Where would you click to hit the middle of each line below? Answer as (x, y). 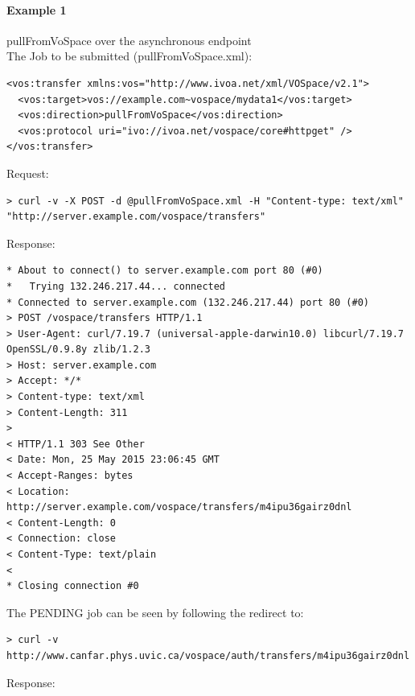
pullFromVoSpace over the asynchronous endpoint (129, 40)
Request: (28, 173)
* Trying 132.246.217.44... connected (116, 286)
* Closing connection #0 (73, 586)
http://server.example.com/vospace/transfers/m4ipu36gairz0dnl (179, 507)
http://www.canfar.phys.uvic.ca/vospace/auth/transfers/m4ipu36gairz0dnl (208, 655)
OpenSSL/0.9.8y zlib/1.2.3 (78, 350)
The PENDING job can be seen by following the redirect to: (155, 612)
